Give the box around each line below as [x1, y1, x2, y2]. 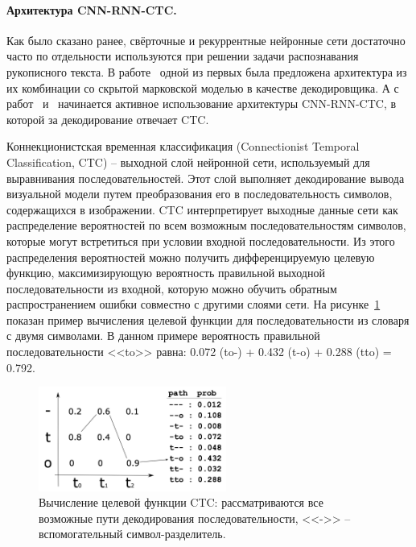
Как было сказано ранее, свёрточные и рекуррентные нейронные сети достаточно [6, 31, 406, 48]
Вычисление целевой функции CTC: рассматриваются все [39, 494, 323, 511]
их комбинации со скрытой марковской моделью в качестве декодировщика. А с [6, 79, 399, 96]
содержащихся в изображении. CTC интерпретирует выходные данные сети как [6, 201, 398, 218]
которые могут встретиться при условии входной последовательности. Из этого [6, 232, 395, 249]
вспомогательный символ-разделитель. [39, 525, 226, 542]
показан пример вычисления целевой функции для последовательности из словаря [6, 311, 410, 328]
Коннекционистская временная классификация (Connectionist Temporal [6, 138, 360, 155]
